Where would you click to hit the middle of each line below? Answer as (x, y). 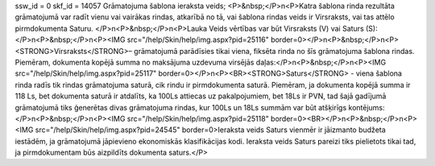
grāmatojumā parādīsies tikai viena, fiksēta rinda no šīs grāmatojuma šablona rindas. (274, 51)
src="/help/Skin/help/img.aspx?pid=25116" (198, 39)
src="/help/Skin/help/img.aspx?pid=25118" (198, 118)
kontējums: (367, 107)
